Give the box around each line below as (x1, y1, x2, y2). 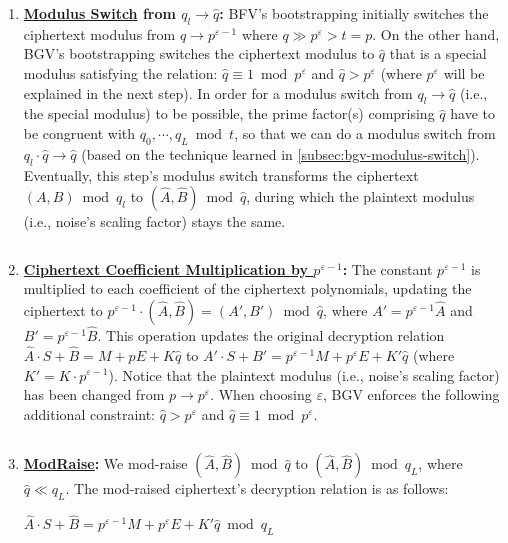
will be (443, 62, 485, 83)
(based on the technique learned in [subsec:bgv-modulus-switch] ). (81, 143, 480, 164)
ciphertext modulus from (23, 23, 176, 44)
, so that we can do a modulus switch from (234, 122, 496, 143)
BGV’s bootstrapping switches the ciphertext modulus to (23, 43, 375, 64)
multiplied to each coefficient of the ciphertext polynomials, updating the (23, 278, 472, 299)
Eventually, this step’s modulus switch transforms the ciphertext (23, 164, 419, 185)
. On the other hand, (372, 23, 500, 44)
